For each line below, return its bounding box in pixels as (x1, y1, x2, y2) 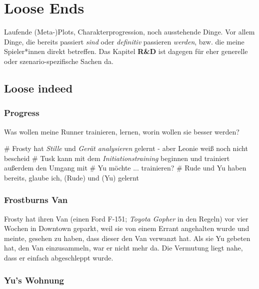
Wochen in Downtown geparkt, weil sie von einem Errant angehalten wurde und (4, 223, 249, 233)
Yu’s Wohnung (4, 273, 64, 286)
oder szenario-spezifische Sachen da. (4, 55, 113, 66)
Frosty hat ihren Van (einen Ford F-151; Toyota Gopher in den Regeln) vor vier (4, 213, 248, 223)
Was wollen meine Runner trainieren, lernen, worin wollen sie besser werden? (4, 126, 239, 136)
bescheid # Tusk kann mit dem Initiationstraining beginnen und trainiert (4, 152, 230, 163)
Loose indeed (4, 80, 73, 95)
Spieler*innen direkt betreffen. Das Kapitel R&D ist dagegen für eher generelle (4, 46, 248, 56)
